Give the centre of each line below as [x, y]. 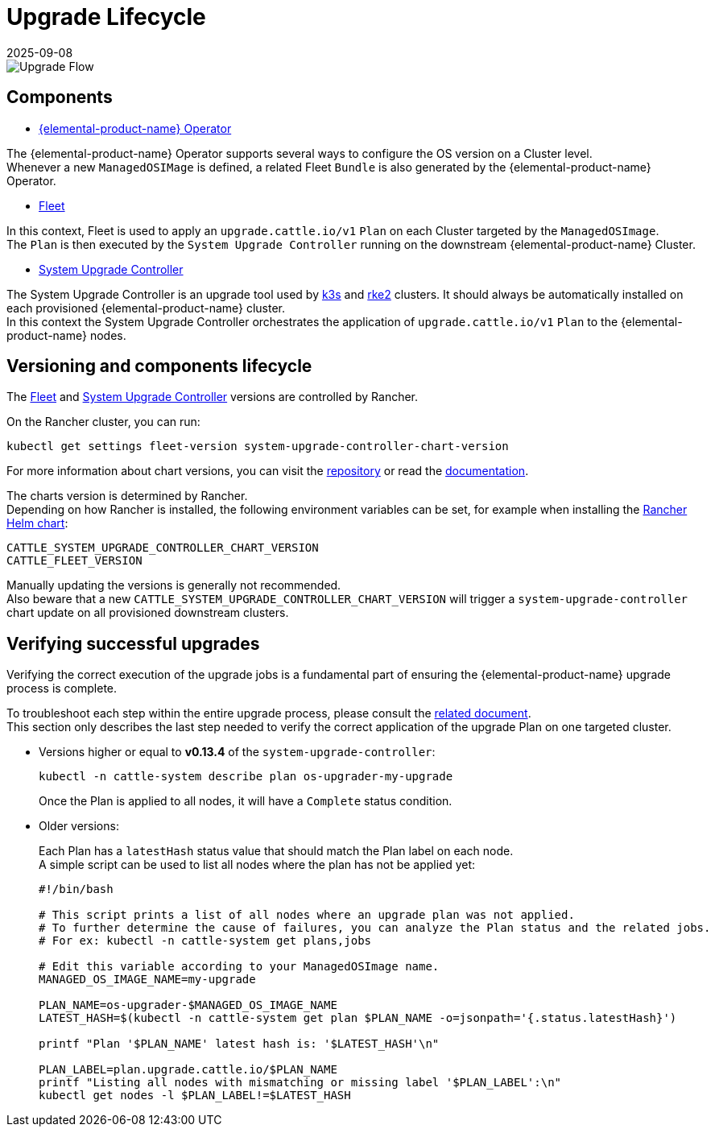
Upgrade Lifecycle [106, 17]
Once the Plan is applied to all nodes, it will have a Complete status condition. [246, 801]
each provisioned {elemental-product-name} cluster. [146, 308]
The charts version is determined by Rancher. [127, 496]
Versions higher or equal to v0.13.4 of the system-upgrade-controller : [237, 752]
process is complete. [62, 688]
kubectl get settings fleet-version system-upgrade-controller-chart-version [258, 447]
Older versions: [79, 826]
